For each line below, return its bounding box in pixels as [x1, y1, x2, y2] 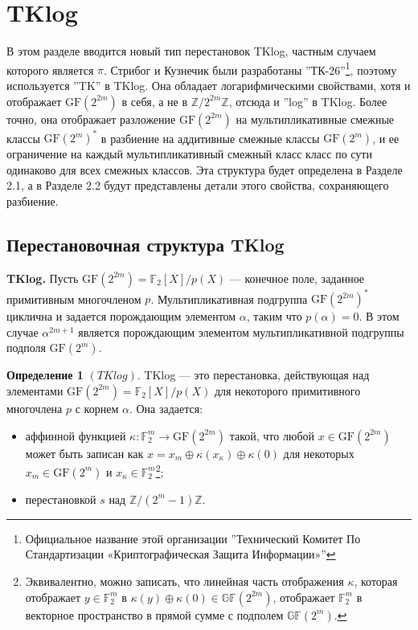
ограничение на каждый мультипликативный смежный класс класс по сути [6, 145, 372, 162]
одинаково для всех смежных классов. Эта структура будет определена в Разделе [6, 161, 403, 178]
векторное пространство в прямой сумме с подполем [25, 606, 284, 623]
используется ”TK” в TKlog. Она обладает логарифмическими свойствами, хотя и [6, 76, 411, 93]
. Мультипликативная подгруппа [150, 290, 308, 307]
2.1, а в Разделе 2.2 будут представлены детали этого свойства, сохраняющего [6, 177, 389, 194]
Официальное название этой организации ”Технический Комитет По [25, 530, 361, 546]
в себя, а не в [121, 92, 188, 109]
